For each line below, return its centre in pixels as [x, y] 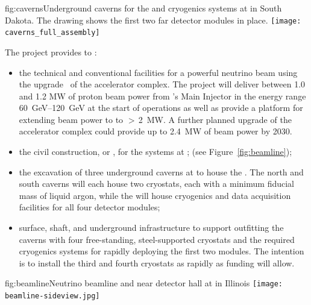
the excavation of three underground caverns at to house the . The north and [161, 171]
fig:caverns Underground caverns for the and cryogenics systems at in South [143, 8]
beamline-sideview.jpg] [52, 296]
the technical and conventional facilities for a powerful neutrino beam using [158, 72]
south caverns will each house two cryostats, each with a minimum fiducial [156, 184]
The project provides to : [51, 52]
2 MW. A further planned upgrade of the [215, 119]
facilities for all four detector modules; [90, 207]
